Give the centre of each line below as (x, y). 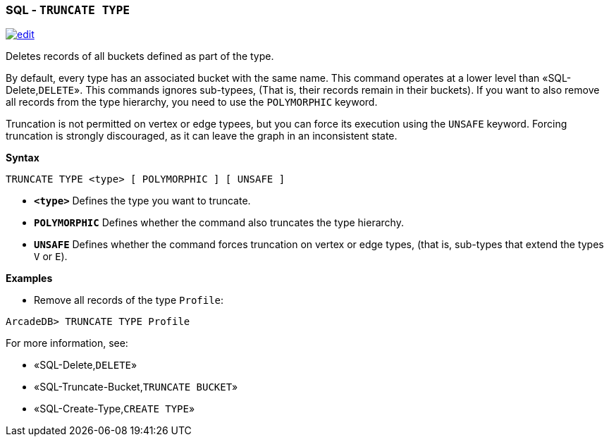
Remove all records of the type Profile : (129, 300)
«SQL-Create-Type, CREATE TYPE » (115, 409)
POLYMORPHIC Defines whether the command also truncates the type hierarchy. (219, 223)
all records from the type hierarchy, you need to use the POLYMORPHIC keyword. (192, 102)
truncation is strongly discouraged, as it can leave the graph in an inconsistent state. (202, 136)
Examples (29, 278)
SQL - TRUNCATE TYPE (68, 10)
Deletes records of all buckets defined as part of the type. (140, 56)
